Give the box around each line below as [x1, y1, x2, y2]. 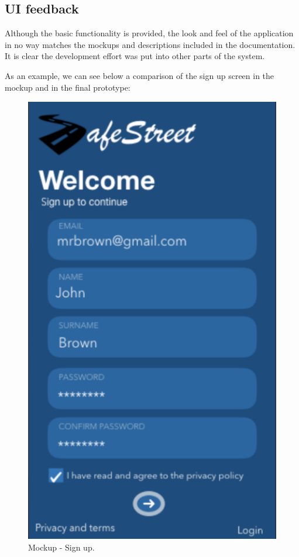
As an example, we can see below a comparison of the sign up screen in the [5, 69, 274, 81]
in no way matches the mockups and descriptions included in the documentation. [5, 38, 295, 50]
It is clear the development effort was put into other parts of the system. [5, 50, 265, 62]
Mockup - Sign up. [28, 541, 95, 553]
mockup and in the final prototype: [5, 81, 130, 93]
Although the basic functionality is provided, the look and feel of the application [5, 27, 294, 39]
